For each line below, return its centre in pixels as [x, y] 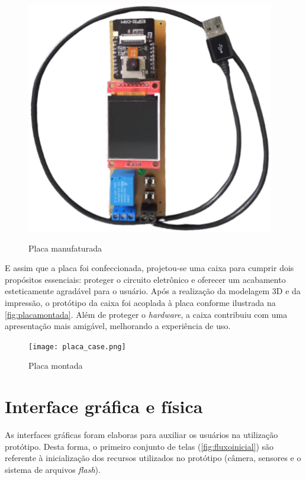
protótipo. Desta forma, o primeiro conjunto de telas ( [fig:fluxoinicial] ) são [139, 446]
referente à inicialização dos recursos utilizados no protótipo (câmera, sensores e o [153, 458]
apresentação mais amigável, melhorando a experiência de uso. [118, 326]
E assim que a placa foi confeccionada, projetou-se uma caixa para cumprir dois [149, 268]
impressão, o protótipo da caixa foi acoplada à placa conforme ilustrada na [140, 302]
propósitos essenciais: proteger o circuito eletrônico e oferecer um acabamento [145, 279]
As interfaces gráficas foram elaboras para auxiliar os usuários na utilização [141, 435]
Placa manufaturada [65, 248]
